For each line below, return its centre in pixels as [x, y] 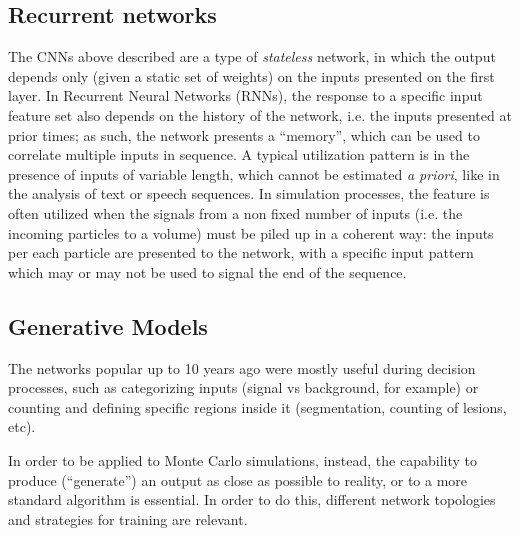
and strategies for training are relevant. [128, 518]
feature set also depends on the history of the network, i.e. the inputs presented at [260, 114]
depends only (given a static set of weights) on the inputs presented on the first [251, 75]
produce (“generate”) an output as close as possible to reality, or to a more [238, 479]
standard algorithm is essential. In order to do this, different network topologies [252, 499]
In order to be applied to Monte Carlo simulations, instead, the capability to [242, 459]
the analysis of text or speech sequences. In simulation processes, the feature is [249, 193]
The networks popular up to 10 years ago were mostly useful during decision [242, 367]
